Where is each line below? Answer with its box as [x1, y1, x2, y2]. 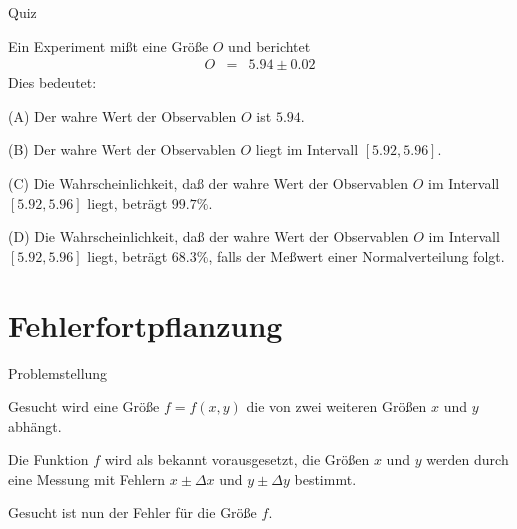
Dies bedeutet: [8, 72, 97, 93]
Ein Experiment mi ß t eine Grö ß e [8, 35, 209, 56]
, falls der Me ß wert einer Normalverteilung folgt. [208, 245, 505, 266]
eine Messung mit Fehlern [8, 468, 166, 489]
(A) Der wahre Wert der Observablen [8, 105, 237, 126]
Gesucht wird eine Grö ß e [8, 396, 160, 417]
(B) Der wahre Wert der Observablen [8, 139, 236, 160]
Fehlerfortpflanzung [8, 304, 283, 345]
